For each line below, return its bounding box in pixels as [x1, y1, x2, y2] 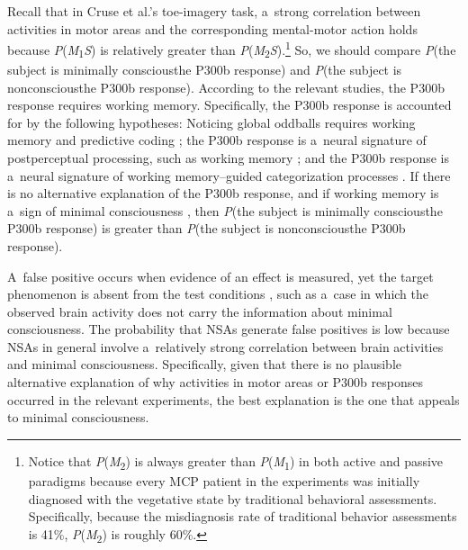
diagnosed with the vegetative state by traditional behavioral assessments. [28, 489, 437, 508]
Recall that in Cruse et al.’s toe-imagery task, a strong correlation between [7, 2, 421, 20]
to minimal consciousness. [7, 408, 149, 427]
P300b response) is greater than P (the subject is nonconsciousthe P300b [7, 219, 406, 238]
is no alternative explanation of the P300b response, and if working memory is [7, 184, 439, 203]
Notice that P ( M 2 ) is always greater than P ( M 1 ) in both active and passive [28, 451, 444, 473]
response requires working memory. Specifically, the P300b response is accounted [7, 95, 452, 114]
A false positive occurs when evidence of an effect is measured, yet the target [7, 266, 434, 285]
